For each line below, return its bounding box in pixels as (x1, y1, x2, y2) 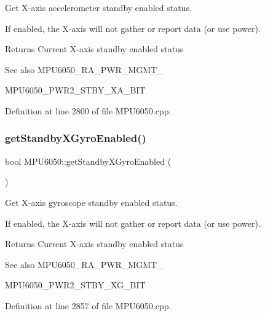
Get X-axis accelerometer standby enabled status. (5, 1, 192, 14)
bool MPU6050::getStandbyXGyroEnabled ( (5, 154, 172, 167)
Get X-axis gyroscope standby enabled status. (5, 196, 178, 208)
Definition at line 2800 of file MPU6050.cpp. (5, 104, 172, 117)
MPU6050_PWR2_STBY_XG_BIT (5, 278, 146, 291)
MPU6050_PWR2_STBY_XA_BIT (5, 84, 146, 97)
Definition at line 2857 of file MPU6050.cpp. (5, 299, 172, 312)
